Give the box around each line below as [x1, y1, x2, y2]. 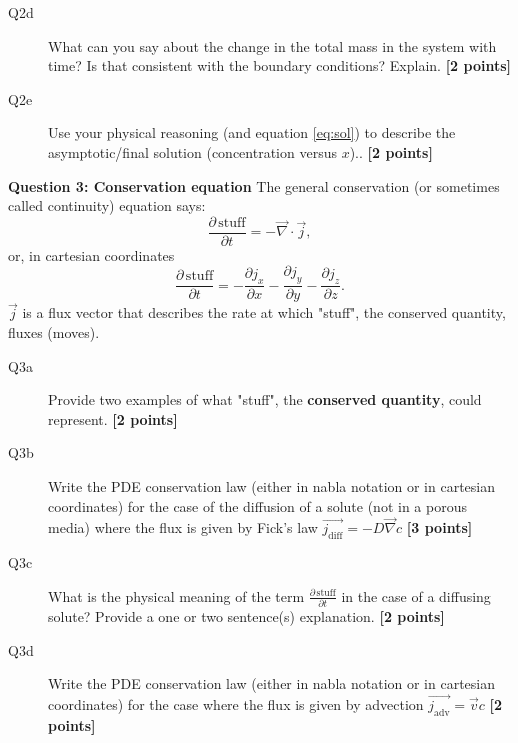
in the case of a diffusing [341, 585, 491, 606]
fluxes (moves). [8, 322, 100, 343]
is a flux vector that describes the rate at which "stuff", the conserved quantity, [22, 302, 506, 323]
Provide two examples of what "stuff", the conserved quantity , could [48, 389, 482, 410]
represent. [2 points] [48, 408, 178, 429]
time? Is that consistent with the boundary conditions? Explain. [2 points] [48, 55, 512, 76]
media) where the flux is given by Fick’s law [48, 517, 318, 538]
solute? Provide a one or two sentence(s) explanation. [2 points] [48, 606, 445, 627]
